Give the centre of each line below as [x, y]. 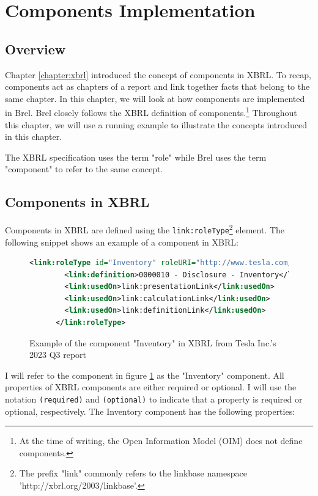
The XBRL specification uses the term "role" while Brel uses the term [136, 157]
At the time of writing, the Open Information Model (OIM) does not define [161, 441]
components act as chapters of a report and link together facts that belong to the [157, 86]
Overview [35, 49]
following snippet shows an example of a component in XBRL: [122, 242]
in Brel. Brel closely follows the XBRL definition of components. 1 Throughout [151, 112]
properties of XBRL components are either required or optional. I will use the [151, 387]
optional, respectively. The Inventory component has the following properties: [150, 411]
